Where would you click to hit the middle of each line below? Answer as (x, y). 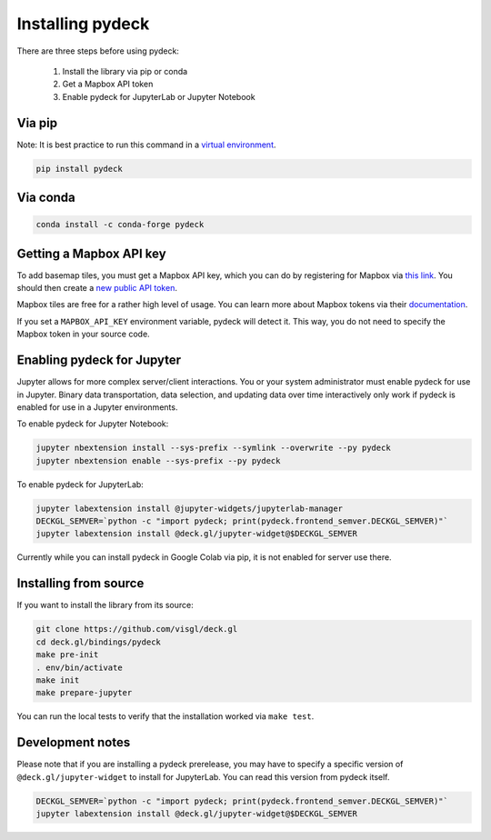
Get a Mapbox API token (108, 84)
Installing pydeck (83, 24)
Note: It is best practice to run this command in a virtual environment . (146, 145)
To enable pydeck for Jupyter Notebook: (93, 424)
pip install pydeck (79, 169)
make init (58, 680)
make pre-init (67, 655)
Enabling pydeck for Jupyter (99, 360)
